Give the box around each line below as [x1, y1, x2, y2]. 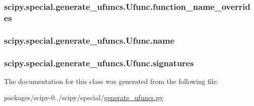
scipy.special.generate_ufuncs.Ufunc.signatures [4, 56, 194, 69]
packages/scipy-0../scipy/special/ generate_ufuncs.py [4, 92, 163, 103]
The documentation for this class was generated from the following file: [4, 76, 218, 86]
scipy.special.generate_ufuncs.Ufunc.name [4, 34, 175, 46]
